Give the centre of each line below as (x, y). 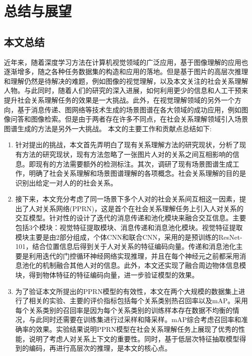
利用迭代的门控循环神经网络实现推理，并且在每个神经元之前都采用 (134, 255)
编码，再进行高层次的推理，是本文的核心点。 (100, 348)
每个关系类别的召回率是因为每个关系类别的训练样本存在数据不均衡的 (124, 310)
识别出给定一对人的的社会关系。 (66, 182)
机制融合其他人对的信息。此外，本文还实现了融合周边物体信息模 (144, 265)
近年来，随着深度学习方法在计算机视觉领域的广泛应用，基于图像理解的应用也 (126, 62)
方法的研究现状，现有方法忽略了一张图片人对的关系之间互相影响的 (127, 154)
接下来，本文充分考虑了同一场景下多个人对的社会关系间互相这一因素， (127, 199)
